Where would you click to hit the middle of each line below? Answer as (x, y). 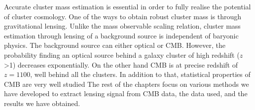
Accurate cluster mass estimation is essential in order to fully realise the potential (127, 6)
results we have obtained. (42, 103)
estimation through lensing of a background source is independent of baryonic (121, 35)
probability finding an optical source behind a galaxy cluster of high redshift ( (122, 55)
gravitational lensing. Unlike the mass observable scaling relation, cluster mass (122, 26)
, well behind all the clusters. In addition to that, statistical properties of (140, 74)
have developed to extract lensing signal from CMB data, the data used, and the (126, 93)
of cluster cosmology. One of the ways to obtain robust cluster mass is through (123, 16)
